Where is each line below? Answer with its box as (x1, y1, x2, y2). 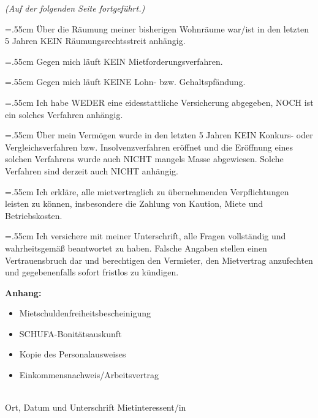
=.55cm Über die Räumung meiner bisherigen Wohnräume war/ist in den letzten (5, 22, 309, 35)
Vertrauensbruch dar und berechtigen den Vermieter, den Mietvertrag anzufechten (5, 253, 313, 266)
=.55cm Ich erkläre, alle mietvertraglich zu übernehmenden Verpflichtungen (5, 185, 289, 198)
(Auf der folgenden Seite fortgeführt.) (5, 2, 145, 14)
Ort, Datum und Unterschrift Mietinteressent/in (5, 401, 186, 414)
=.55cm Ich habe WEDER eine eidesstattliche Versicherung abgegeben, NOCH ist (5, 95, 314, 108)
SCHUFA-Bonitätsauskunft (19, 327, 122, 340)
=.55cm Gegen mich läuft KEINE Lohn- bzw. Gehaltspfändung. (5, 75, 246, 88)
